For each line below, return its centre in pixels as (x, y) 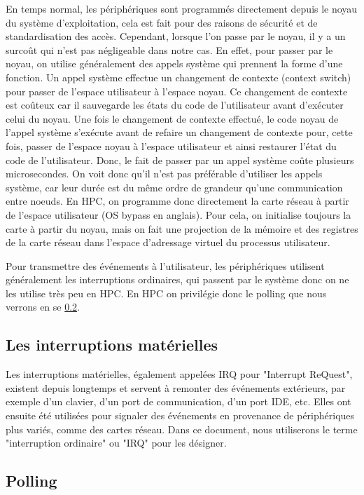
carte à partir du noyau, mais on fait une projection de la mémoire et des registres (182, 228)
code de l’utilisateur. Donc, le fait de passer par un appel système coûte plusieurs (180, 160)
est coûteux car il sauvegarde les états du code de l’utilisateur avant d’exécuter (175, 105)
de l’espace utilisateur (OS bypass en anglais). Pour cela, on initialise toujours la (178, 214)
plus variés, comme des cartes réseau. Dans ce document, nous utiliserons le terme (182, 429)
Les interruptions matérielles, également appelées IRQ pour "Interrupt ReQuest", (179, 374)
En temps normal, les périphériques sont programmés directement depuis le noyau (182, 8)
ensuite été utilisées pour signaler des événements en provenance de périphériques (180, 415)
